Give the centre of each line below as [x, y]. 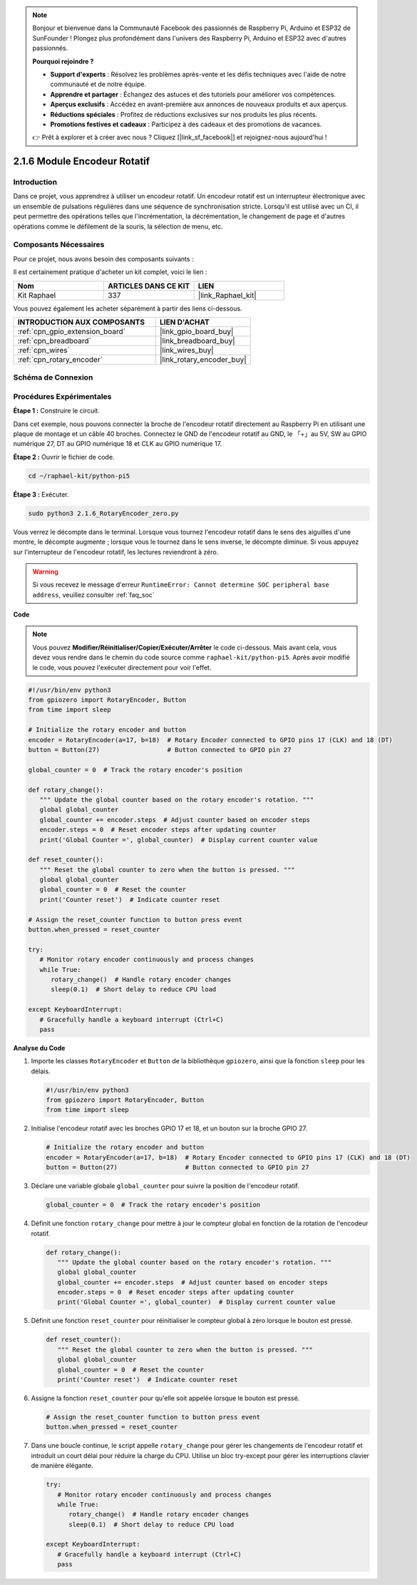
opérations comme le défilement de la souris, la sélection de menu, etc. [118, 226]
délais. [41, 1071]
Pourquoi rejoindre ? [63, 61]
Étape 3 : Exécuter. [41, 494]
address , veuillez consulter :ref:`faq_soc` [93, 594]
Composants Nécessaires [59, 245]
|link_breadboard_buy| [197, 340]
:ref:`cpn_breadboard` [55, 340]
